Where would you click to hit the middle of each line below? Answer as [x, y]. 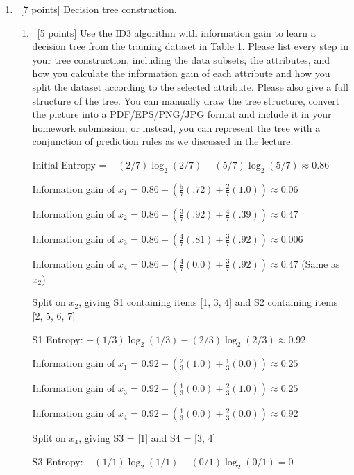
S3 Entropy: [58, 461]
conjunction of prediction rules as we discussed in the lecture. [163, 141]
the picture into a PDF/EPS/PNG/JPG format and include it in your [182, 114]
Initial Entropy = [69, 164]
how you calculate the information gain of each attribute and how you [181, 73]
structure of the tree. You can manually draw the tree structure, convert [186, 100]
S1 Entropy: [58, 339]
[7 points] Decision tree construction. [99, 9]
